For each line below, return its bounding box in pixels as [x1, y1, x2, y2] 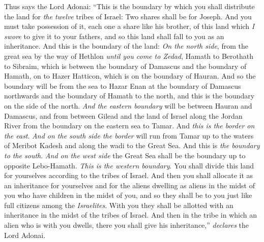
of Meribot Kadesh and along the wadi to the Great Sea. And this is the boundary [4, 140, 260, 151]
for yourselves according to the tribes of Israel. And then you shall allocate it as [4, 170, 253, 181]
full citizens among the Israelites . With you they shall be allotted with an [4, 199, 233, 210]
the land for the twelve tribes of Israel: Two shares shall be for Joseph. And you [4, 11, 252, 21]
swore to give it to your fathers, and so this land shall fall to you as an [4, 30, 224, 41]
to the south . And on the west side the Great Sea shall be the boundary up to [4, 150, 246, 160]
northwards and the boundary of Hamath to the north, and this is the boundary [4, 90, 255, 101]
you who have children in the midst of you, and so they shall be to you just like [4, 190, 252, 200]
